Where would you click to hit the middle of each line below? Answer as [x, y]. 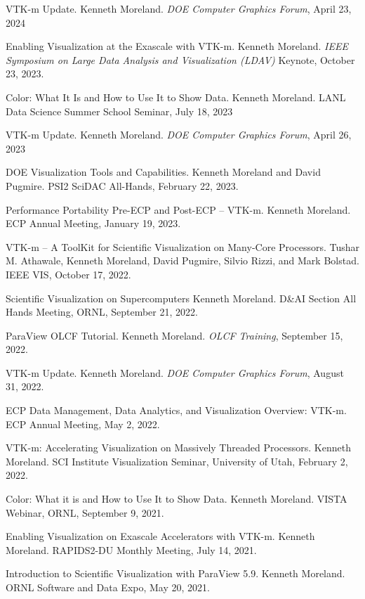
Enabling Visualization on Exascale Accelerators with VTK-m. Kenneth [160, 536]
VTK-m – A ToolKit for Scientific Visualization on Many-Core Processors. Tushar [182, 246]
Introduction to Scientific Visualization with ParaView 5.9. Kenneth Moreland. [175, 573]
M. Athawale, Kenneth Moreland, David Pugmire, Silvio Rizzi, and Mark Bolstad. [182, 260]
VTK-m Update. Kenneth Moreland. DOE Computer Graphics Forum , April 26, [179, 135]
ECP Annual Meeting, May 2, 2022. [83, 424]
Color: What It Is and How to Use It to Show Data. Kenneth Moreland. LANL [176, 97]
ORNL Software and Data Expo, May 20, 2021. [108, 587]
